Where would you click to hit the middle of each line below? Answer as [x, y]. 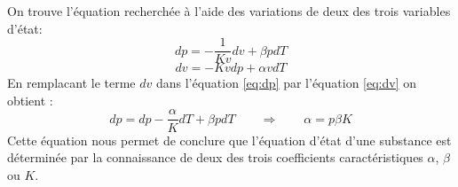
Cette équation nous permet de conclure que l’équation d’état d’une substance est [229, 140]
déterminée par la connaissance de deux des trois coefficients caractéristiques [215, 157]
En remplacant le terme [71, 83]
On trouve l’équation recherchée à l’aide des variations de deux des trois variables [229, 11]
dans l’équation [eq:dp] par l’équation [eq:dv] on [286, 83]
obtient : [30, 100]
